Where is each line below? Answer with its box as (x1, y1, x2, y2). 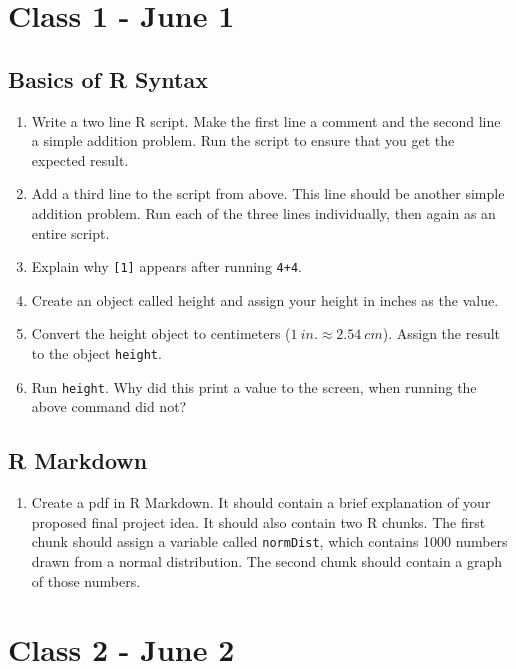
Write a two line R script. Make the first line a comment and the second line (31, 110, 501, 131)
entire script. (31, 222, 110, 243)
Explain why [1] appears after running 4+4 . (31, 256, 302, 277)
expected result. (31, 149, 129, 170)
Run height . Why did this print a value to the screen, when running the (31, 376, 477, 397)
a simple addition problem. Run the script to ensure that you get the (31, 130, 455, 151)
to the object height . (31, 342, 162, 363)
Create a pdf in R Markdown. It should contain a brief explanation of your (31, 492, 491, 513)
